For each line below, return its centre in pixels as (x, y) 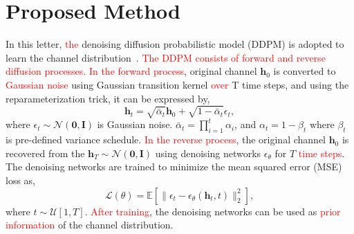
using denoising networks (208, 153)
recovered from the (45, 153)
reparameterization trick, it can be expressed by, (108, 98)
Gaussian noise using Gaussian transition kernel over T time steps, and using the (177, 84)
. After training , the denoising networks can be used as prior (213, 211)
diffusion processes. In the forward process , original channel (131, 71)
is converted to (305, 71)
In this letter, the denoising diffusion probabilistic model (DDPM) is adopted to (175, 44)
